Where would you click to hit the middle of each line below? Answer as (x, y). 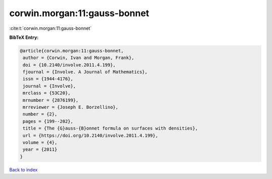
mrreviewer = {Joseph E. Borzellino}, (71, 107)
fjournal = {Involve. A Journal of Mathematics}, (85, 72)
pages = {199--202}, (48, 121)
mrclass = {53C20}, (47, 93)
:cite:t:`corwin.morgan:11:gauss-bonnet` (50, 28)
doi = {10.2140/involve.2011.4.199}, (69, 65)
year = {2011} (40, 150)
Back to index (23, 169)
